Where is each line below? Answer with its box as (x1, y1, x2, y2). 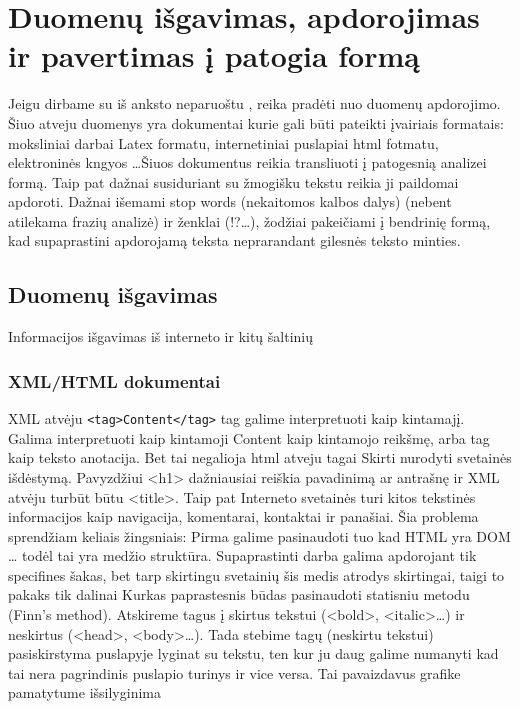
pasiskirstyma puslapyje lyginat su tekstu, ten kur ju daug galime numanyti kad (8, 643, 499, 664)
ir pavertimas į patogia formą (8, 35, 420, 76)
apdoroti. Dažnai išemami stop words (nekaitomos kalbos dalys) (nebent (8, 191, 452, 212)
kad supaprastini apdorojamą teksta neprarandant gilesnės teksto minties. (8, 230, 461, 251)
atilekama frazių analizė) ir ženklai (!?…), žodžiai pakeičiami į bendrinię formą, (8, 210, 491, 231)
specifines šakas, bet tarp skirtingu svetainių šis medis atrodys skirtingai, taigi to (8, 564, 505, 585)
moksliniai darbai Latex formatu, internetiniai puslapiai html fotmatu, (8, 132, 439, 153)
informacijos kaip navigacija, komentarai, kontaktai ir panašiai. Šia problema (8, 506, 479, 527)
